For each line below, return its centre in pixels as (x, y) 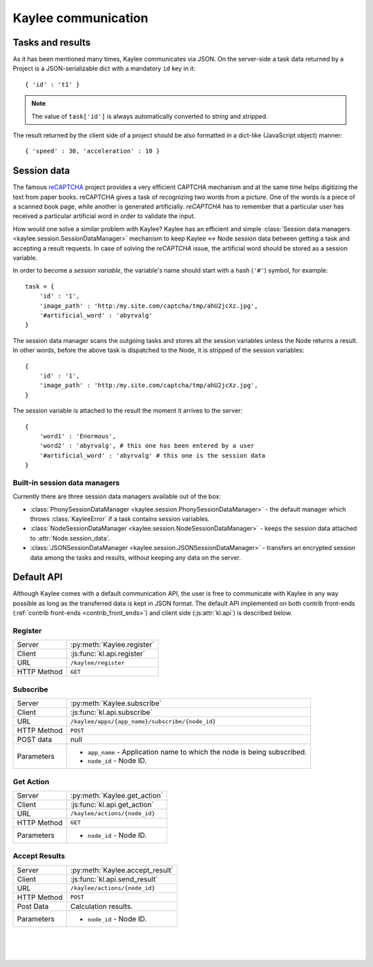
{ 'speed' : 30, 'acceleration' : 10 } (93, 151)
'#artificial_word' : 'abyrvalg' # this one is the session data (152, 455)
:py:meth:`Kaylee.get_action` (117, 795)
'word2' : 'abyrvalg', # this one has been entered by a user (147, 446)
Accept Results (39, 856)
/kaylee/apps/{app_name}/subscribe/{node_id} (143, 721)
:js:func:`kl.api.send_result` (114, 879)
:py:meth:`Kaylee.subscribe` (116, 703)
